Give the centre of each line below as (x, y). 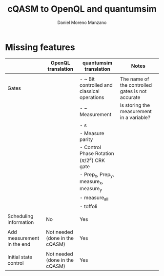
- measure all (94, 198)
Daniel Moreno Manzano (82, 22)
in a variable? (135, 117)
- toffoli (89, 206)
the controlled (136, 85)
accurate (130, 97)
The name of (134, 79)
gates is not (133, 91)
